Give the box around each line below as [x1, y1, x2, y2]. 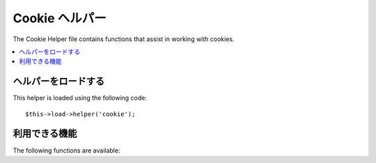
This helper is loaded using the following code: [13, 94, 148, 102]
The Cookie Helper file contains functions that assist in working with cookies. [13, 35, 235, 43]
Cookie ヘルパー [13, 10, 107, 26]
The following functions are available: [13, 146, 120, 155]
